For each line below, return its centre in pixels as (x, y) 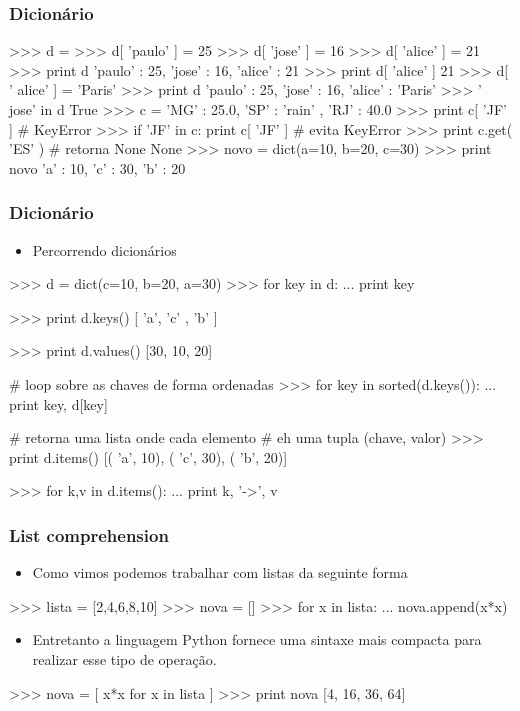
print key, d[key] (58, 403)
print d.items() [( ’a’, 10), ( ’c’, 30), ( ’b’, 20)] (148, 456)
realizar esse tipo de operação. (124, 658)
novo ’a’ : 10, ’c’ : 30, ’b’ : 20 (97, 167)
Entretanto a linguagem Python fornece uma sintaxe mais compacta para (257, 639)
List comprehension (89, 534)
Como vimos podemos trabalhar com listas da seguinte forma (220, 572)
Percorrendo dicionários (104, 249)
